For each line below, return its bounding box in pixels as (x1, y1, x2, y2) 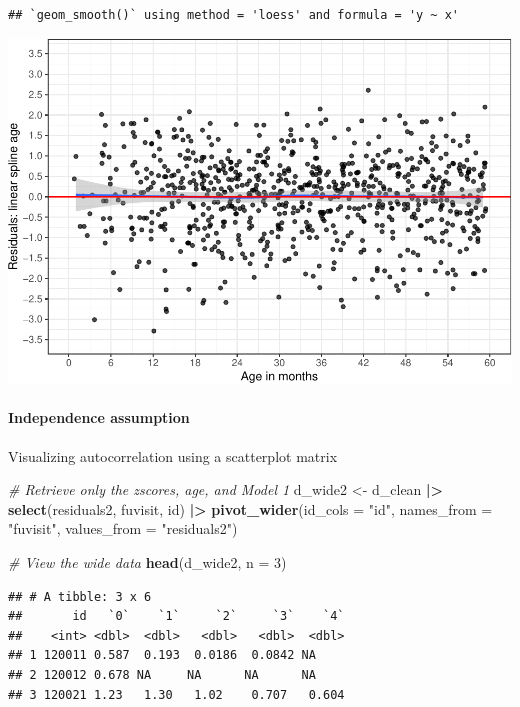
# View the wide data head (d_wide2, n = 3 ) (8, 552, 287, 573)
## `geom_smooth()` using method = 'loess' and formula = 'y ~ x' (8, 8, 460, 22)
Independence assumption (8, 407, 190, 428)
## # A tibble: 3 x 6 (8, 589, 152, 604)
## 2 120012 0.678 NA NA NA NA (8, 668, 316, 682)
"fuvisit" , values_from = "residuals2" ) (8, 518, 238, 539)
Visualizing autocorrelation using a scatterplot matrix (8, 445, 338, 466)
